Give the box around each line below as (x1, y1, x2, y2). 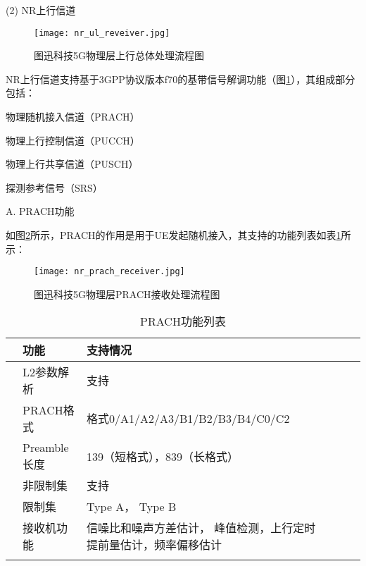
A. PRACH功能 (6, 204, 75, 219)
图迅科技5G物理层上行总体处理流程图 (34, 48, 204, 63)
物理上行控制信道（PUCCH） (6, 133, 140, 147)
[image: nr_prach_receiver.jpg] (34, 266, 185, 277)
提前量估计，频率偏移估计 (87, 536, 222, 553)
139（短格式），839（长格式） (87, 448, 239, 465)
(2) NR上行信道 (6, 3, 76, 17)
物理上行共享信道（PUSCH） (6, 156, 139, 171)
